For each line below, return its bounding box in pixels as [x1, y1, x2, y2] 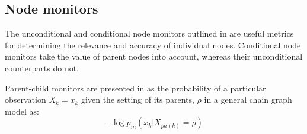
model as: [5, 104, 40, 117]
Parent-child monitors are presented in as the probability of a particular [5, 81, 266, 94]
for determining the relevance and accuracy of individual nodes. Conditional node [5, 38, 301, 51]
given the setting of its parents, [81, 93, 194, 106]
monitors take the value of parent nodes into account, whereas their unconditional [5, 50, 303, 63]
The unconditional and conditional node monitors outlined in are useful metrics [5, 27, 294, 40]
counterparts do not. [5, 61, 79, 74]
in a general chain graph [204, 93, 292, 106]
